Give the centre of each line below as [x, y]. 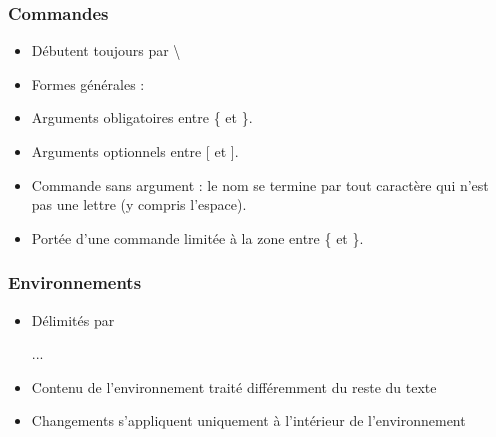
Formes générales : [88, 83]
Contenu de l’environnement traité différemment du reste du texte [234, 386]
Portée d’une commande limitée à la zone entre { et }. [197, 237]
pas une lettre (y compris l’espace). [139, 204]
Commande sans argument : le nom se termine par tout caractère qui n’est [260, 184]
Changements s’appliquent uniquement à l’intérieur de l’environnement [248, 420]
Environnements [75, 282]
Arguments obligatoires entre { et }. [142, 117]
